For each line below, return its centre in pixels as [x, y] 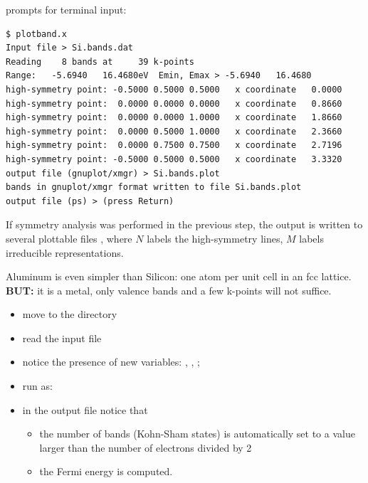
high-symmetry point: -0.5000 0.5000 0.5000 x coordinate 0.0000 [174, 89]
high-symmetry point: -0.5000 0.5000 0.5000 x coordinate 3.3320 [174, 159]
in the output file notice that [85, 409]
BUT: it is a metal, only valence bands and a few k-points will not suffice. [169, 290]
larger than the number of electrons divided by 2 [146, 447]
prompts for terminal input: [66, 9]
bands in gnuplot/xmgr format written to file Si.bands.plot [154, 187]
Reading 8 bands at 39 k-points [100, 62]
